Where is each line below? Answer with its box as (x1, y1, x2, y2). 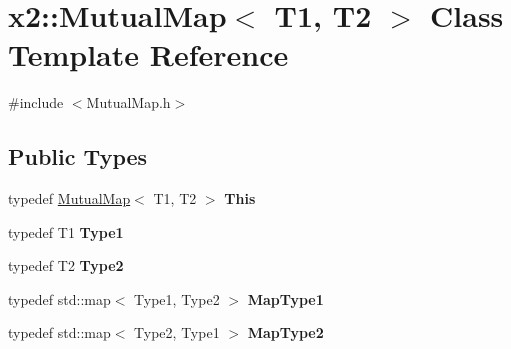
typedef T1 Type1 (8, 221, 124, 242)
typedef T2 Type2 (8, 255, 124, 276)
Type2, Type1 (134, 322, 220, 343)
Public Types (8, 141, 148, 172)
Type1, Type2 (134, 288, 220, 309)
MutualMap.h (86, 92, 171, 113)
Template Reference (8, 34, 289, 75)
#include (8, 92, 64, 113)
